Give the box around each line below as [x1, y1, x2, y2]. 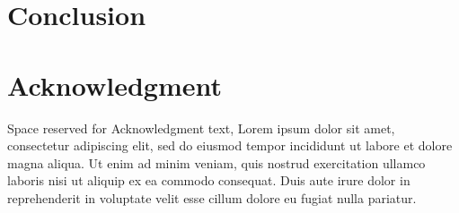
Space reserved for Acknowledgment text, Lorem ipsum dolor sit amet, [7, 118, 395, 137]
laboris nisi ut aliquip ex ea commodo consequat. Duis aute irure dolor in [7, 171, 410, 190]
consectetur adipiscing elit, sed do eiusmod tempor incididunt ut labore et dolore [7, 136, 453, 155]
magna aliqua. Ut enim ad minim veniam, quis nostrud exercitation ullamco [7, 153, 426, 172]
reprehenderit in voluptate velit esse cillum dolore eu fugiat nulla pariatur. [7, 188, 417, 207]
